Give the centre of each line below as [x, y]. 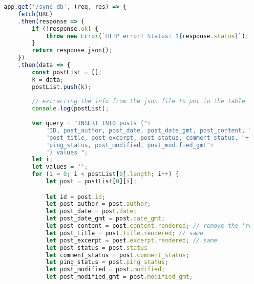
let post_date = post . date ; [91, 211]
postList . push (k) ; [62, 87]
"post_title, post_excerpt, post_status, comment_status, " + [147, 138]
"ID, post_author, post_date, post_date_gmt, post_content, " [149, 130]
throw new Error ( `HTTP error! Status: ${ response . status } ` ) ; [147, 36]
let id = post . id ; [75, 197]
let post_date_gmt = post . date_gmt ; [105, 219]
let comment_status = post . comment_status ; [117, 255]
